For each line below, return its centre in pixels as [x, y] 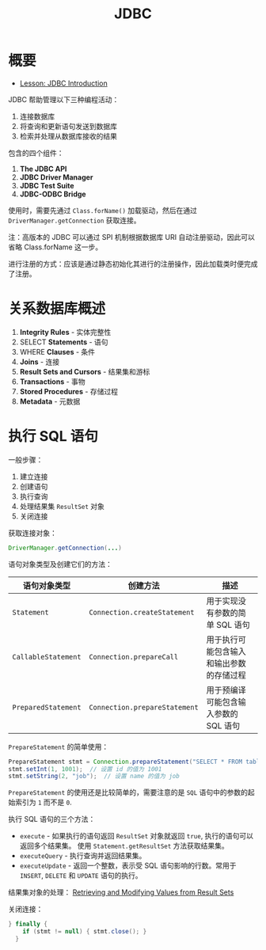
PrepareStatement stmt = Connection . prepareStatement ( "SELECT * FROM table [136, 762]
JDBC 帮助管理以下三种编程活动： [64, 99]
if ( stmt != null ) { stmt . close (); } [85, 932]
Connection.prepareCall [134, 657]
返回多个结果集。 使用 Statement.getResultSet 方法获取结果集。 [124, 846]
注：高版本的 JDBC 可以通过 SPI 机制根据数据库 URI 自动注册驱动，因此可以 [131, 237]
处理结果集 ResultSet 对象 [62, 506]
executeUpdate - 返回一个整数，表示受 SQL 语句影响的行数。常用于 [128, 866]
